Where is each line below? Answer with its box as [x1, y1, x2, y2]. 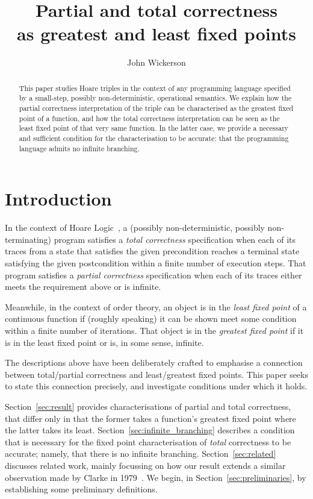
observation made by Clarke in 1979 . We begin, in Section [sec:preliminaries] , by [5, 471, 306, 483]
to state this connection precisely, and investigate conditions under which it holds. [5, 380, 308, 392]
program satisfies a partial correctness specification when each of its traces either [5, 268, 302, 281]
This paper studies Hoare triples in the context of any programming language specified [19, 83, 291, 93]
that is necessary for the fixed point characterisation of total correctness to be [5, 435, 291, 448]
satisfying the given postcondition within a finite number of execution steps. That [5, 257, 306, 269]
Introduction [5, 186, 112, 211]
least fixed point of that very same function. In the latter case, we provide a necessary [19, 123, 289, 133]
